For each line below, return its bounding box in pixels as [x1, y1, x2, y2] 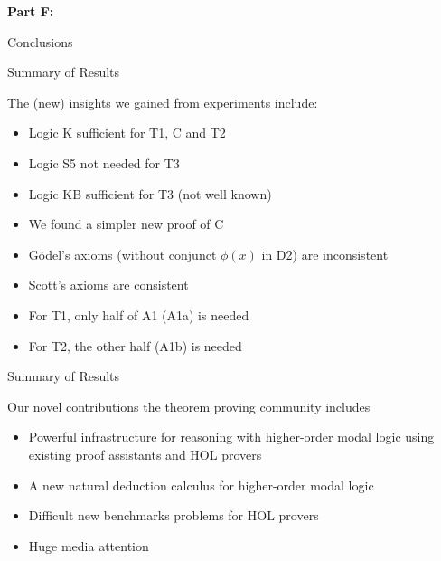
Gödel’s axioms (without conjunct [28, 244, 217, 263]
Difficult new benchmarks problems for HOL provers [28, 506, 319, 525]
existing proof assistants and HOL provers [28, 444, 262, 463]
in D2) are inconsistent [261, 244, 389, 263]
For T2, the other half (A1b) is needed [28, 336, 242, 355]
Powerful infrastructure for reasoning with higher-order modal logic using [28, 427, 435, 446]
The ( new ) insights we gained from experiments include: [7, 92, 318, 111]
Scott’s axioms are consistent [28, 275, 189, 294]
